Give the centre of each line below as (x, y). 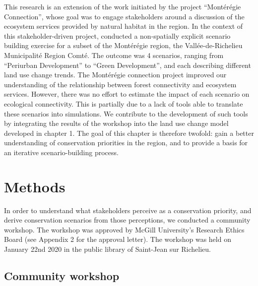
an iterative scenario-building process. (61, 152)
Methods (35, 186)
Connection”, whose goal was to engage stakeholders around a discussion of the (124, 16)
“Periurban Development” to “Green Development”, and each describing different (128, 65)
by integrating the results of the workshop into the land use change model (116, 123)
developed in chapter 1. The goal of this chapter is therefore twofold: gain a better (129, 133)
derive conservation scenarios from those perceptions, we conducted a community (127, 220)
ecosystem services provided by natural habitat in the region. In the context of (124, 26)
